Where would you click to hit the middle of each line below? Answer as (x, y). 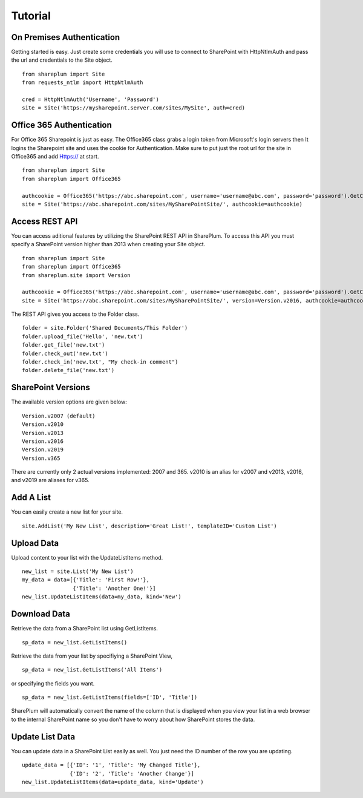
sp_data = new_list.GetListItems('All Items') (92, 670)
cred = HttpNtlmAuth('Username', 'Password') (91, 100)
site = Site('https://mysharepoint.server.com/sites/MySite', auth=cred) (134, 108)
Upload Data (35, 543)
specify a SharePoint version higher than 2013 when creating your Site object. (108, 244)
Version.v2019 (43, 450)
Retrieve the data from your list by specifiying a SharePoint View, (92, 656)
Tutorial (31, 16)
